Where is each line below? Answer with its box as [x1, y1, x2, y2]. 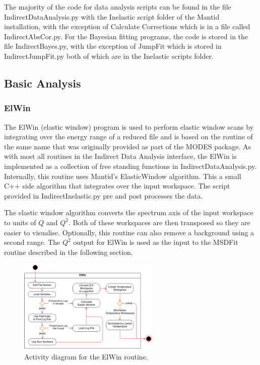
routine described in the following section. [4, 246, 133, 257]
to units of [4, 217, 36, 227]
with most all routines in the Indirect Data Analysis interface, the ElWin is [4, 151, 237, 161]
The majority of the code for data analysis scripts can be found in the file [4, 2, 231, 12]
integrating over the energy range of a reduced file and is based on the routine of [4, 131, 253, 142]
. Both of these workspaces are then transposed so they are [68, 217, 250, 227]
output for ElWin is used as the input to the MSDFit [73, 237, 238, 247]
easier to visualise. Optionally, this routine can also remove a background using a [4, 227, 254, 237]
